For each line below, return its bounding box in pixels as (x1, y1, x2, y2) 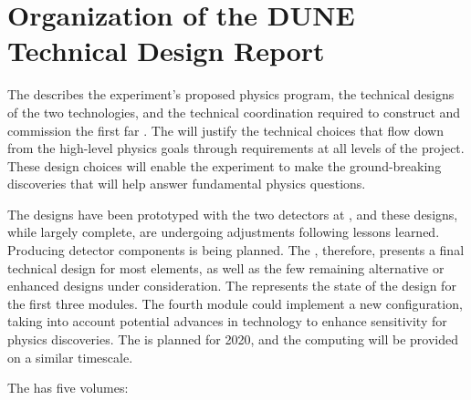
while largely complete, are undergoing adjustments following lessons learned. (7, 222, 440, 241)
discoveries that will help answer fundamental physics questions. (7, 174, 366, 193)
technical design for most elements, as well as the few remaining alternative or (7, 258, 445, 277)
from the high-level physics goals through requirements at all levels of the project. (7, 138, 465, 158)
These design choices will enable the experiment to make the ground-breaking (7, 156, 442, 175)
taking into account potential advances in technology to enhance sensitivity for (7, 312, 447, 331)
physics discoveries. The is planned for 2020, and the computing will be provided (7, 330, 459, 349)
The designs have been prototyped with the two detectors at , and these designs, (7, 204, 458, 223)
